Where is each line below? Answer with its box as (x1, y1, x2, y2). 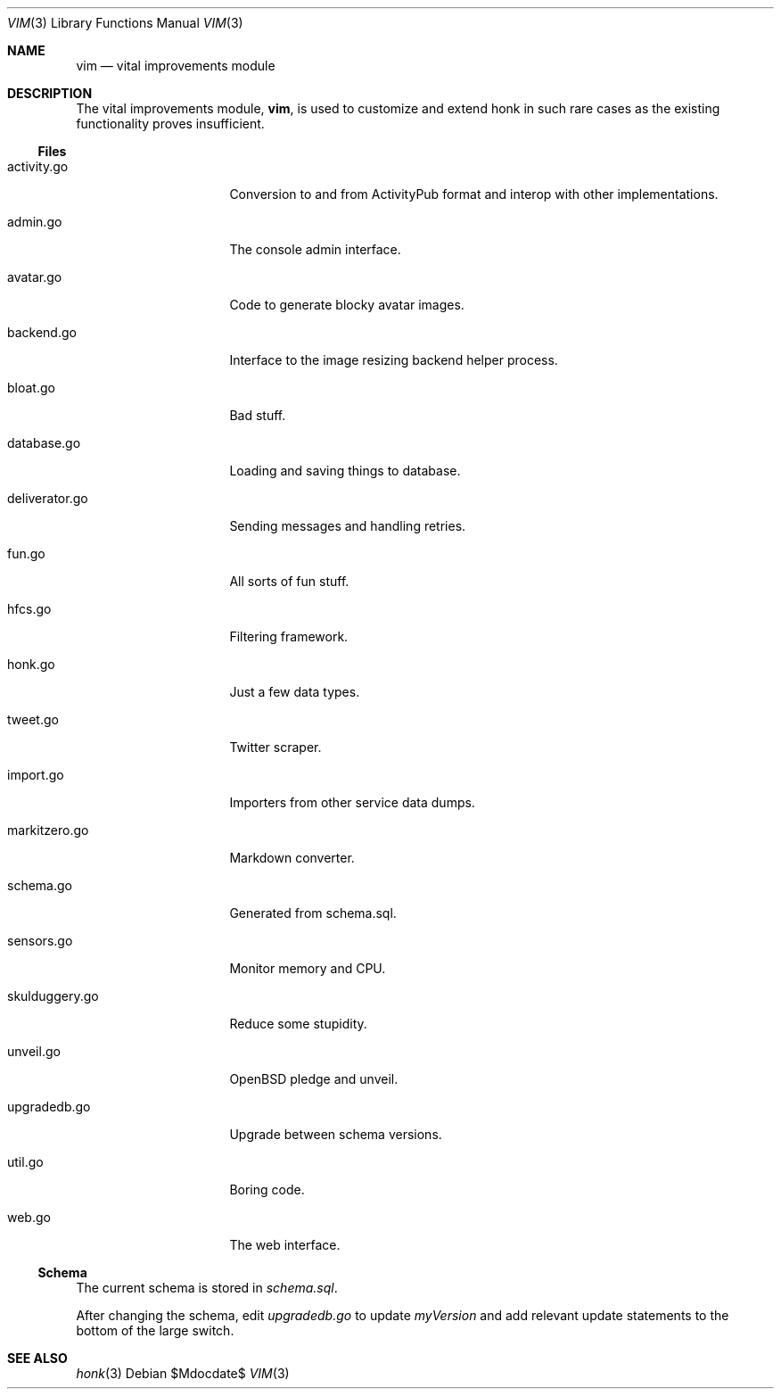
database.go (7, 435, 81, 450)
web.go (7, 1210, 51, 1225)
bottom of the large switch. (76, 1323, 234, 1338)
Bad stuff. (229, 408, 286, 423)
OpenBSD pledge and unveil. (229, 1071, 399, 1086)
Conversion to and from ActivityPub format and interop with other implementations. (229, 186, 719, 202)
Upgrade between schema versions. (229, 1127, 442, 1142)
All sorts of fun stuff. (229, 574, 349, 589)
